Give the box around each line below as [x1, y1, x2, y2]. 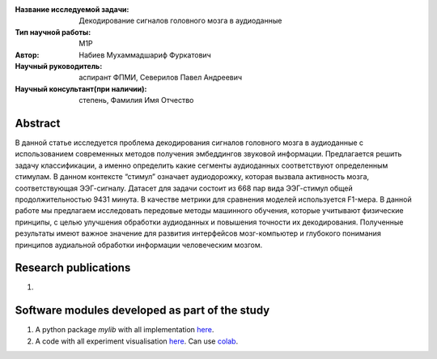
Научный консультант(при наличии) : [15, 83, 147, 93]
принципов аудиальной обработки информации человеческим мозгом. [15, 240, 263, 250]
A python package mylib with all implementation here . [35, 325, 214, 335]
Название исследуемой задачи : [15, 5, 129, 14]
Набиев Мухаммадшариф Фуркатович [78, 49, 212, 60]
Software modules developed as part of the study [15, 304, 270, 318]
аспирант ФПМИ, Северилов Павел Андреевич [78, 73, 243, 83]
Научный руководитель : [15, 61, 103, 71]
